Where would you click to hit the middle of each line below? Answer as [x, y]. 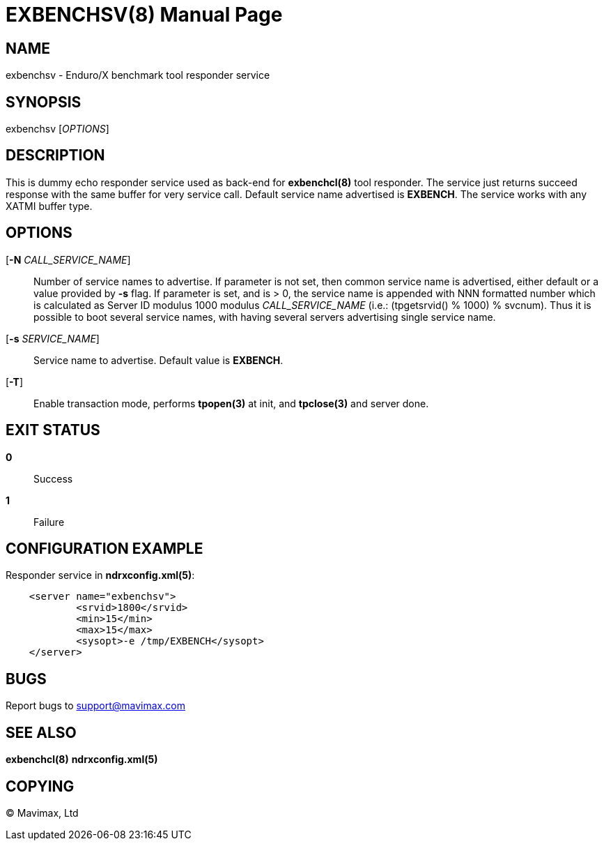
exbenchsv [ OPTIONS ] [57, 129]
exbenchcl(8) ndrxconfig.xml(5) [82, 760]
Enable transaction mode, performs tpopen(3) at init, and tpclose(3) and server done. [231, 403]
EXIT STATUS [53, 430]
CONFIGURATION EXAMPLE [104, 548]
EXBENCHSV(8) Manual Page [144, 15]
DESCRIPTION [55, 156]
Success [53, 478]
